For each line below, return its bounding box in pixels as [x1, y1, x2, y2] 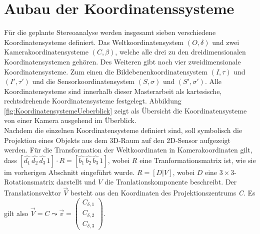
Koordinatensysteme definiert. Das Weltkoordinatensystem [4, 36, 184, 47]
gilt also [4, 207, 28, 218]
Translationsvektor [4, 187, 61, 198]
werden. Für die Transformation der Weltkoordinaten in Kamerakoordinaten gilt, [4, 144, 252, 155]
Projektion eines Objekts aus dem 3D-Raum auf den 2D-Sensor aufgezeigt [4, 134, 231, 145]
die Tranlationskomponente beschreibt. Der [104, 176, 237, 187]
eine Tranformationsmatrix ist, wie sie [139, 154, 256, 165]
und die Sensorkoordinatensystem [32, 76, 135, 86]
